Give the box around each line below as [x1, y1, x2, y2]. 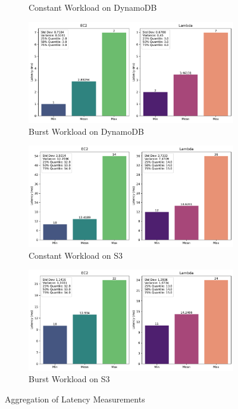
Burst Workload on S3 [29, 373, 110, 385]
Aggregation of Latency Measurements [5, 393, 145, 405]
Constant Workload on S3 [29, 249, 123, 261]
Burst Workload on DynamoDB [29, 125, 144, 137]
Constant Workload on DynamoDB [29, 1, 157, 13]
